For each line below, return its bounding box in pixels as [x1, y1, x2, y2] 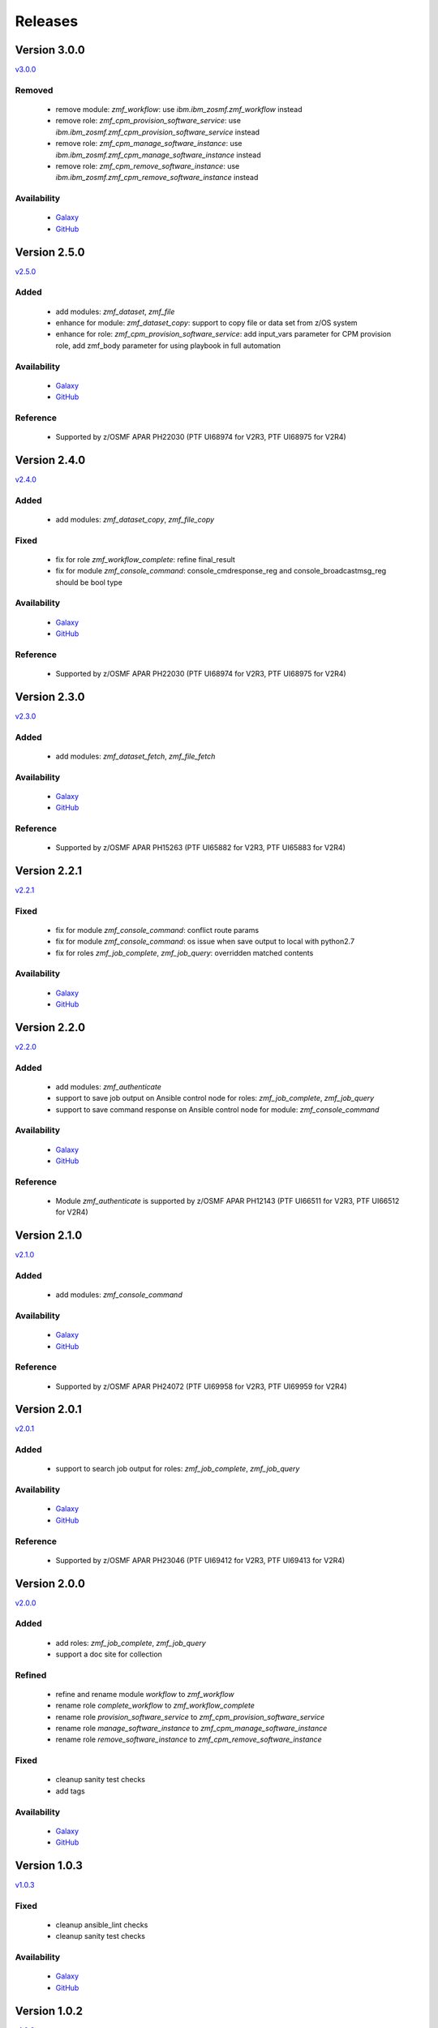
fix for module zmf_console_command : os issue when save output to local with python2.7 [55, 937, 355, 947]
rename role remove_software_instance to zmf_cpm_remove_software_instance [55, 1734, 322, 1744]
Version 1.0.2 [15, 2004, 84, 2017]
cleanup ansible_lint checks [55, 1920, 148, 1930]
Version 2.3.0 [15, 690, 85, 703]
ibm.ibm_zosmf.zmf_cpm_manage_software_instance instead [55, 150, 261, 160]
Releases [15, 12, 79, 30]
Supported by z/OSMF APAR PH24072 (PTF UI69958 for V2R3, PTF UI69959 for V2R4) [55, 1381, 348, 1391]
